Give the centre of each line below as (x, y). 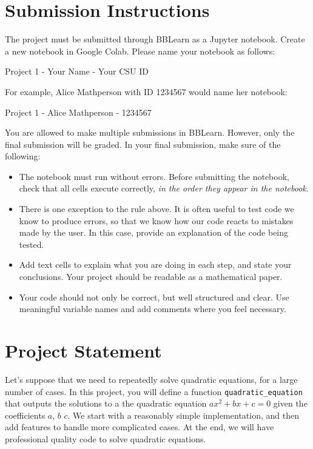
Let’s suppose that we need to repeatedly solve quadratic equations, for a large (151, 379)
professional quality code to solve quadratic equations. (106, 438)
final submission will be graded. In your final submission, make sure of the (143, 144)
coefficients (25, 415)
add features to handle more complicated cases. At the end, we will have (140, 427)
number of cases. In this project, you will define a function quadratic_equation (154, 391)
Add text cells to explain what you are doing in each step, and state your (155, 264)
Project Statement (83, 350)
